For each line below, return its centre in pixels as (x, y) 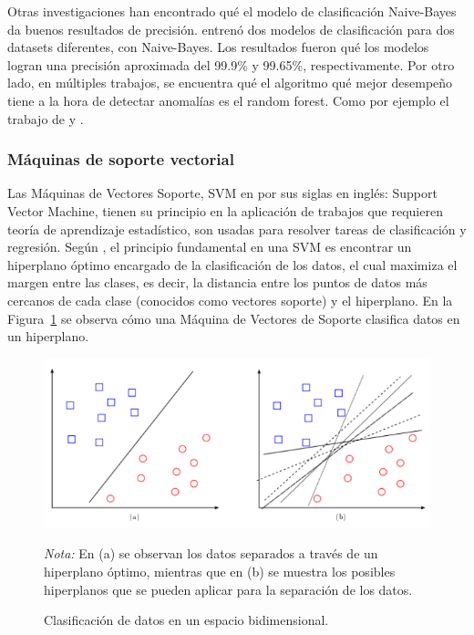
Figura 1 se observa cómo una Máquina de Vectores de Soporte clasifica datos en (234, 318)
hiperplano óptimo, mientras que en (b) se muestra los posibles (220, 572)
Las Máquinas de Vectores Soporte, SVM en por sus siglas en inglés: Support (222, 193)
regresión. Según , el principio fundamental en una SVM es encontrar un (210, 247)
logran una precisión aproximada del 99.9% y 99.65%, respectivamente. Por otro (231, 64)
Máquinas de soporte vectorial (121, 159)
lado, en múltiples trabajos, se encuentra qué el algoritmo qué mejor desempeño (230, 83)
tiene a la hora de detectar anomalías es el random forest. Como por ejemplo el (228, 100)
